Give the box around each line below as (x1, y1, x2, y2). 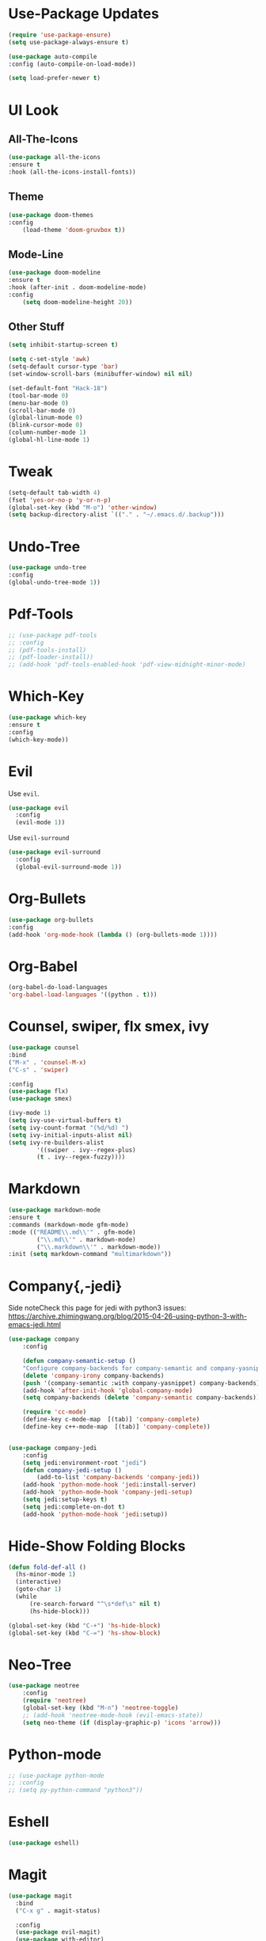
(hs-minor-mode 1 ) (15, 1570, 77, 1578)
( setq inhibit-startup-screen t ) (8, 341, 119, 349)
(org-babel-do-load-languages (8, 984, 108, 991)
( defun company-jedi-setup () (22, 1466, 123, 1474)
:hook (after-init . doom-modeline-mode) (8, 283, 147, 291)
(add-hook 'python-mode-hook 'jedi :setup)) (22, 1510, 169, 1518)
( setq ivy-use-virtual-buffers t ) (8, 1117, 123, 1125)
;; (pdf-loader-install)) (8, 653, 93, 661)
